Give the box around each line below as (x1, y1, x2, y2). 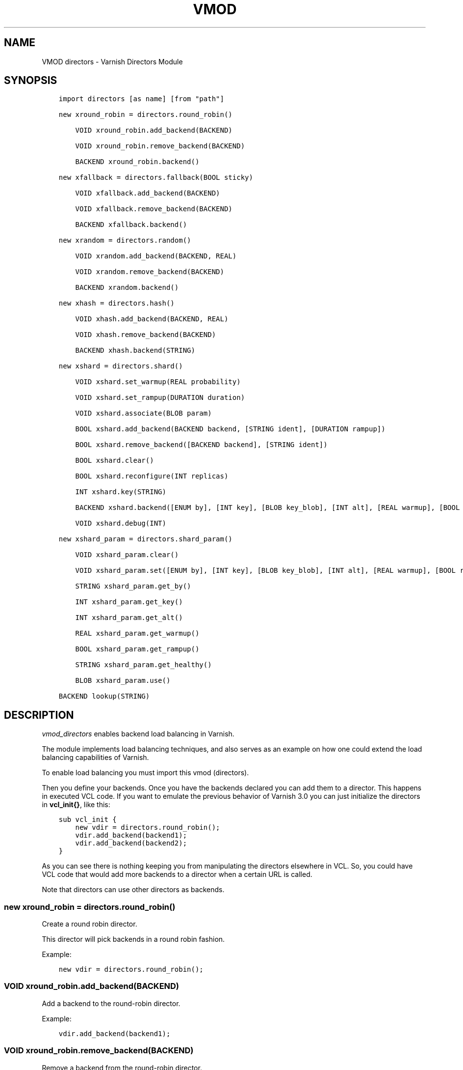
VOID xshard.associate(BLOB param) (75, 409, 212, 418)
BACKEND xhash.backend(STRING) (75, 346, 195, 355)
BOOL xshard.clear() (75, 456, 154, 465)
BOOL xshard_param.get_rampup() (75, 645, 200, 653)
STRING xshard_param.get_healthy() (75, 661, 212, 669)
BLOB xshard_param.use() (75, 676, 171, 685)
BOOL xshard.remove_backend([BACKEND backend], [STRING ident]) (75, 441, 328, 449)
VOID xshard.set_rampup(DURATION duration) (75, 394, 245, 402)
